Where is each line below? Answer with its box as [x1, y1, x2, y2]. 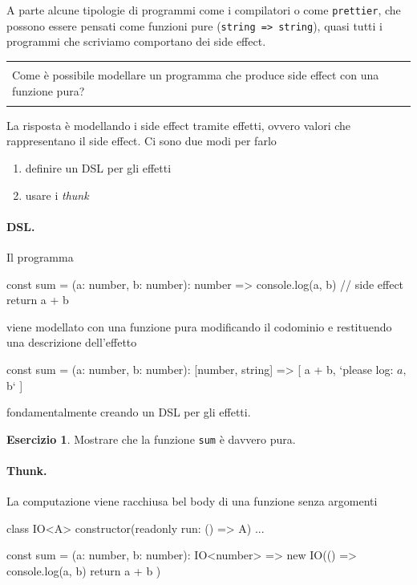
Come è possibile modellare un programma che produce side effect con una [12, 66, 379, 83]
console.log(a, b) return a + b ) [6, 563, 161, 579]
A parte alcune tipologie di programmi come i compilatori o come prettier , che [6, 2, 401, 18]
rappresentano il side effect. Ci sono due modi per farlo [6, 132, 277, 149]
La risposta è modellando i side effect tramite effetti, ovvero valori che [6, 116, 351, 133]
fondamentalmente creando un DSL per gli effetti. [6, 404, 251, 420]
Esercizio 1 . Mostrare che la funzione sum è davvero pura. [6, 430, 296, 447]
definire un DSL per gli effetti [25, 160, 172, 177]
